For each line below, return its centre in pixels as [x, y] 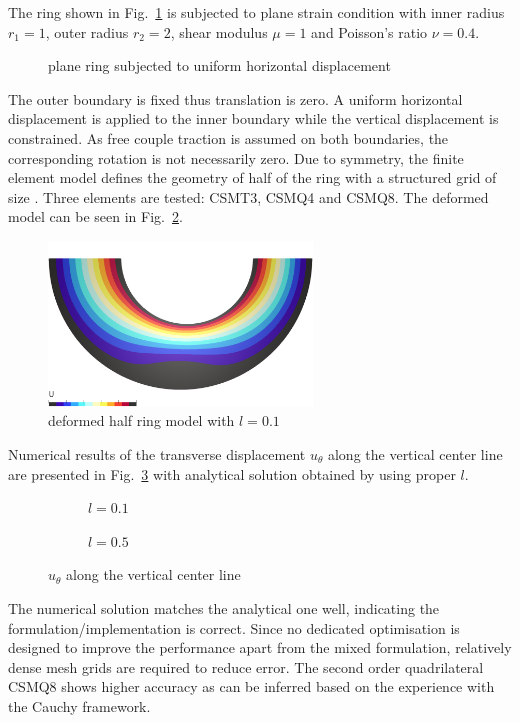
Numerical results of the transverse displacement [157, 453]
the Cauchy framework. [79, 705]
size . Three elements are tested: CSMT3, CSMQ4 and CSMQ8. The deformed [248, 196]
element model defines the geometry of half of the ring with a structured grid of [252, 177]
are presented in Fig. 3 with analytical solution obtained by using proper [232, 473]
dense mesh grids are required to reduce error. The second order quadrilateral [246, 666]
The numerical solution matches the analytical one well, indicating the [224, 607]
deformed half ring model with [141, 420]
